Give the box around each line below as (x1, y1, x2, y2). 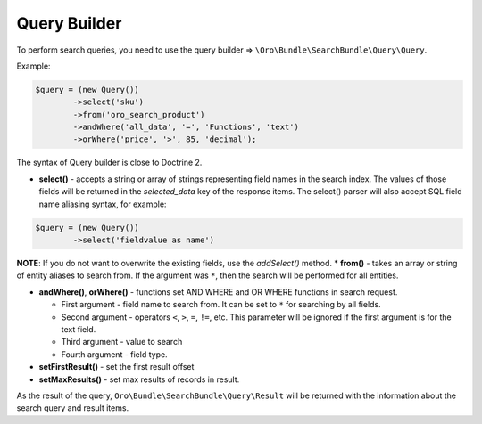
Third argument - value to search (61, 337, 183, 347)
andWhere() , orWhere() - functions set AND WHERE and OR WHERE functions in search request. (38, 286, 398, 298)
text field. (61, 323, 96, 334)
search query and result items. (16, 403, 129, 413)
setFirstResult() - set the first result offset (38, 362, 195, 372)
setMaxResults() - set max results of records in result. (38, 374, 240, 385)
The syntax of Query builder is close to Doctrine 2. (16, 157, 203, 168)
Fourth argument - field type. (61, 348, 169, 360)
